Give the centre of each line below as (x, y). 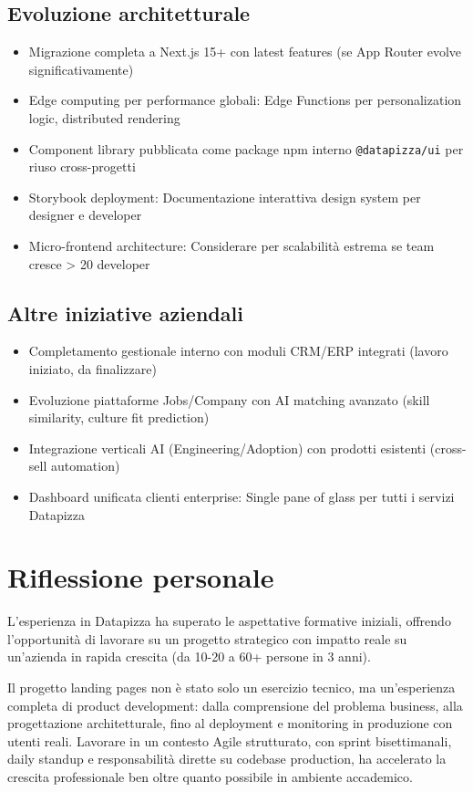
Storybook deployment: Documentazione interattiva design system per (225, 197)
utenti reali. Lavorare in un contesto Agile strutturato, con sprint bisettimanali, (230, 740)
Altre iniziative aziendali (125, 313)
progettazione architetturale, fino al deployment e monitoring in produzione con (230, 723)
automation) (85, 466)
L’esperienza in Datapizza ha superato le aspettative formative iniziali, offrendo (229, 621)
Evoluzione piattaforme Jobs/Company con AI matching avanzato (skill (229, 399)
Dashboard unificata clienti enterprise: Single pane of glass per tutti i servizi (242, 496)
